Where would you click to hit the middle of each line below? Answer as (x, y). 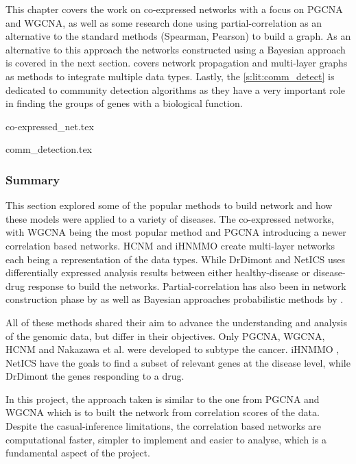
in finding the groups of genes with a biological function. (124, 103)
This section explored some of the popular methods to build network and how (169, 205)
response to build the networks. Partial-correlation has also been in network (187, 285)
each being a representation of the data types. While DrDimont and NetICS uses (176, 259)
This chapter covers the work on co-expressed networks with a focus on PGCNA (174, 9)
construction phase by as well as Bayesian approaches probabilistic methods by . (175, 299)
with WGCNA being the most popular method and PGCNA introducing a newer (176, 232)
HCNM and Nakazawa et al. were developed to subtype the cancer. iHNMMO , (173, 349)
